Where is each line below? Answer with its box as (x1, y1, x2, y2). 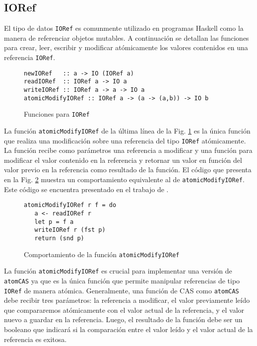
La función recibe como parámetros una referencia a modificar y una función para (4, 145, 253, 155)
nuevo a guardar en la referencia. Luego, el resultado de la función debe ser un (4, 314, 243, 325)
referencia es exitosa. (4, 334, 67, 344)
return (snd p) (34, 234, 84, 242)
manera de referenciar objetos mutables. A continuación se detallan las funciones (4, 32, 249, 43)
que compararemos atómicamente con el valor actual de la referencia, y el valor (4, 304, 245, 315)
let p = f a (34, 218, 74, 225)
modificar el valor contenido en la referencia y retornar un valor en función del (4, 154, 242, 165)
